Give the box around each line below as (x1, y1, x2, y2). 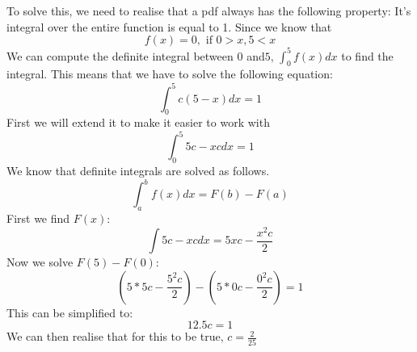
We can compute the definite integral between (6, 47, 234, 64)
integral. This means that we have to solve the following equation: (6, 65, 333, 82)
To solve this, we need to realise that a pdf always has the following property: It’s (6, 2, 411, 19)
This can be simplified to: (6, 304, 133, 321)
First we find (6, 210, 70, 227)
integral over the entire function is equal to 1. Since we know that (6, 18, 332, 35)
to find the (341, 47, 394, 64)
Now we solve (6, 254, 74, 270)
